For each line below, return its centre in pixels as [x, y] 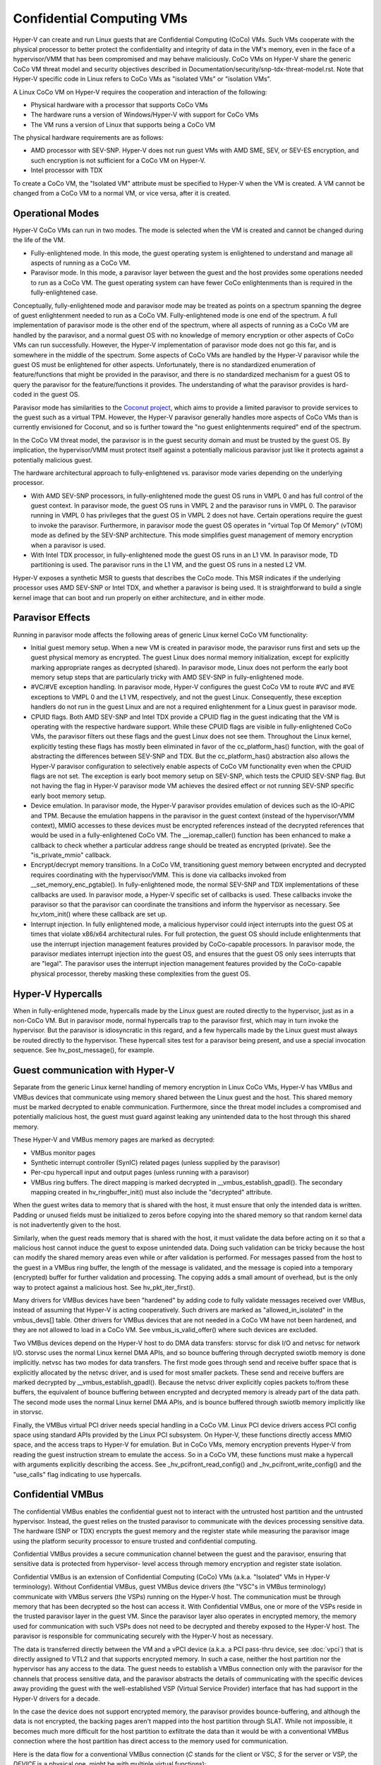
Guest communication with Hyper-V [94, 1071]
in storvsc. [28, 1412]
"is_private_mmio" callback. [71, 855]
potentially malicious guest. [53, 460]
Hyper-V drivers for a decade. [56, 1699]
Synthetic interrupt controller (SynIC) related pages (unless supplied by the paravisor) [155, 1162]
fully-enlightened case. [64, 292]
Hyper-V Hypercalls [58, 994]
